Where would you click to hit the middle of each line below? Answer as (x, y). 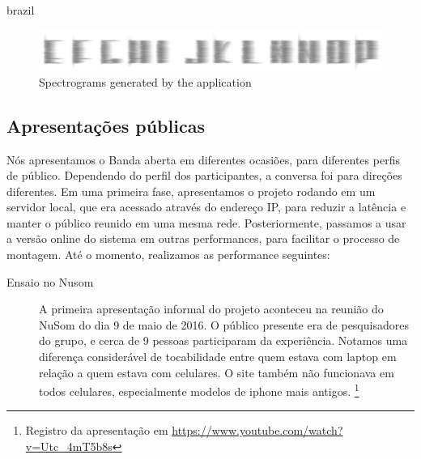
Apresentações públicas (106, 125)
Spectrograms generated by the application (145, 81)
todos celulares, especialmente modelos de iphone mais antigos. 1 (199, 390)
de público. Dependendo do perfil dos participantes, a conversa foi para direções (204, 175)
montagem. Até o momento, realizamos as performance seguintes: (168, 255)
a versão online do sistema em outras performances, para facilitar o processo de (203, 238)
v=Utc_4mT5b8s (69, 446)
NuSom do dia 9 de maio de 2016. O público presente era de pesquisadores (224, 324)
